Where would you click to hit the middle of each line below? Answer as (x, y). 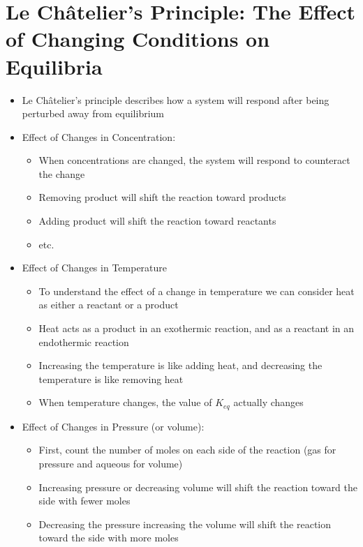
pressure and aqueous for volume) (111, 464)
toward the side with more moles (109, 538)
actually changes (268, 402)
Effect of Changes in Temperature (95, 268)
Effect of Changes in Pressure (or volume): (113, 426)
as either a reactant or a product (109, 305)
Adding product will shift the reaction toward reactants (157, 221)
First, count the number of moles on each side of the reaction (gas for (187, 450)
